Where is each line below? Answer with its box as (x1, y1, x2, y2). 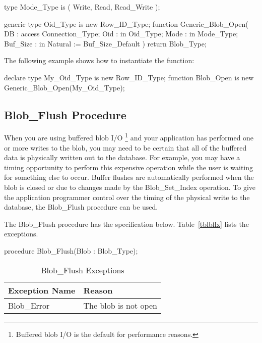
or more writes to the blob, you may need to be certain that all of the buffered (4, 142, 247, 153)
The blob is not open (83, 299, 157, 311)
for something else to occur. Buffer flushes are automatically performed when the (4, 172, 254, 182)
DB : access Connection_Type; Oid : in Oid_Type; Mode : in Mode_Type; (4, 28, 238, 39)
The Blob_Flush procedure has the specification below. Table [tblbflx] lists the (4, 218, 249, 229)
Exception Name (8, 284, 76, 296)
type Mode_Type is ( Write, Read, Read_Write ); (4, 2, 160, 12)
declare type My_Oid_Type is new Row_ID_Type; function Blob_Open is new (4, 72, 254, 82)
